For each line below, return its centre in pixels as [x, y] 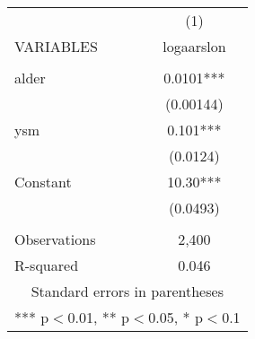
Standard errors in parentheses [127, 291]
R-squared [47, 265]
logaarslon [194, 46]
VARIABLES [56, 46]
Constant [43, 182]
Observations [55, 239]
